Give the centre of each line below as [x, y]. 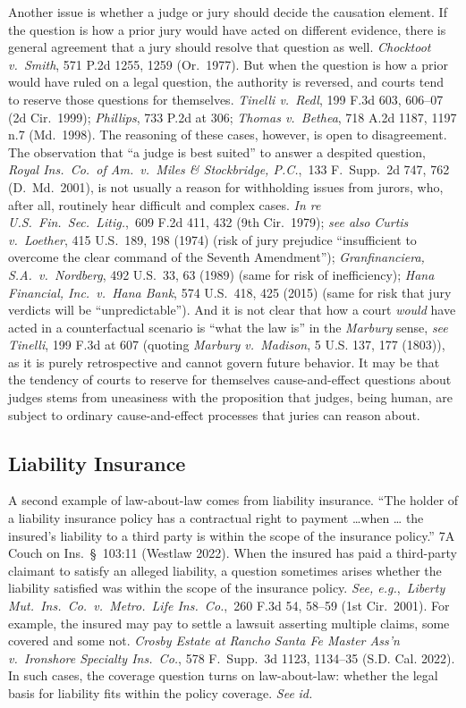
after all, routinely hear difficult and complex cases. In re [165, 204]
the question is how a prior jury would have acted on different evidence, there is [227, 29]
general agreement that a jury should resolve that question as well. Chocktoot [220, 47]
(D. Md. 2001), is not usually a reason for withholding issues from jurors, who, [226, 186]
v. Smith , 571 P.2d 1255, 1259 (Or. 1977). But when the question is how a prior [228, 64]
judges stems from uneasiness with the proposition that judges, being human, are [230, 397]
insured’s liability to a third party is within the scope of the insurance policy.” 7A [232, 535]
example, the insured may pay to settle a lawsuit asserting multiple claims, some [229, 623]
